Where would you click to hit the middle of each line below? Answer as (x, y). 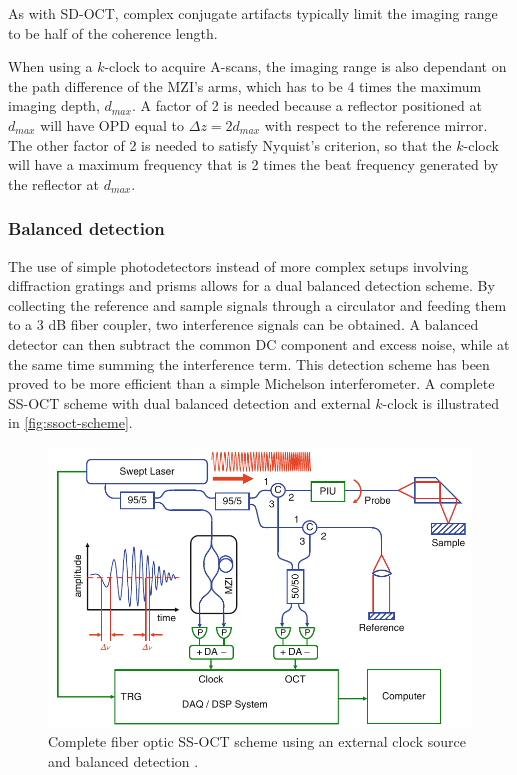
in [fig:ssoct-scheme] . (70, 422)
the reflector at (54, 183)
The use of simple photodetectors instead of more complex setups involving (238, 265)
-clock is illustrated (440, 402)
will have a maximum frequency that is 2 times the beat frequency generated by (253, 164)
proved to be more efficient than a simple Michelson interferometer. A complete (251, 383)
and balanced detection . (123, 761)
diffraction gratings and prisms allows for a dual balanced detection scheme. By (251, 285)
